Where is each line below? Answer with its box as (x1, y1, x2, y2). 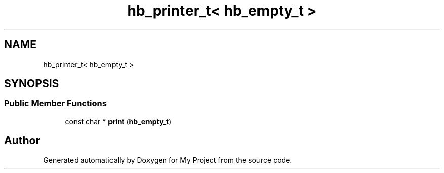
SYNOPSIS (4, 77, 59, 90)
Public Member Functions (4, 98, 107, 109)
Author (4, 134, 40, 147)
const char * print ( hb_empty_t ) (65, 117, 172, 126)
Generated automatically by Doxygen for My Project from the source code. (43, 155, 292, 164)
